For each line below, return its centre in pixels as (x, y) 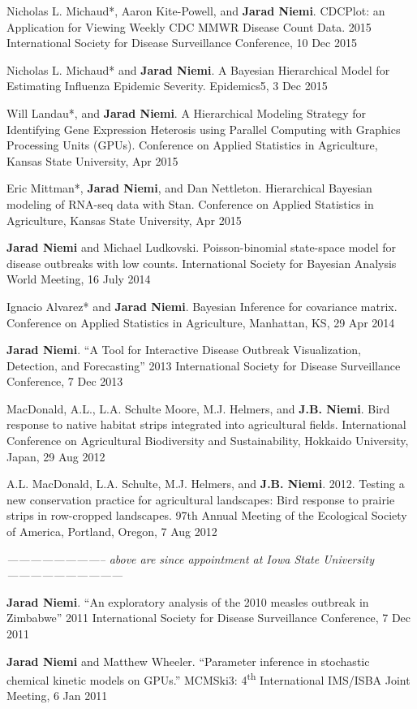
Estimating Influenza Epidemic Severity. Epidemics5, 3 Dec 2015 (167, 86)
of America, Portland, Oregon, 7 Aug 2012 (112, 532)
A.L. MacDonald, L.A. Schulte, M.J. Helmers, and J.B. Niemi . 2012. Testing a (206, 484)
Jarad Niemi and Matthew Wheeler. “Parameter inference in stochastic (188, 661)
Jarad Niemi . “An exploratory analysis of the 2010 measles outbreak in (188, 601)
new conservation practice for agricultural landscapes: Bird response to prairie (201, 499)
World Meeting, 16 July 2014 (79, 279)
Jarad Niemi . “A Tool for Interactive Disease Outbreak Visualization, (184, 350)
